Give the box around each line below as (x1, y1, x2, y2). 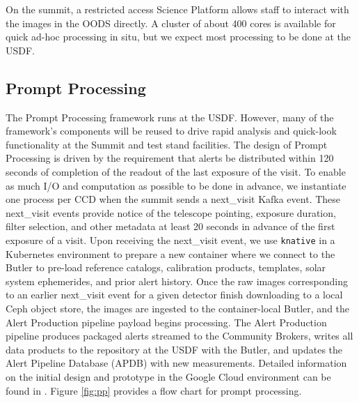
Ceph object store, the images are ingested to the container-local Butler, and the (6, 301, 350, 315)
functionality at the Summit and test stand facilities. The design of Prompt (6, 137, 328, 151)
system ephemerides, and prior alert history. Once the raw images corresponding (6, 273, 348, 288)
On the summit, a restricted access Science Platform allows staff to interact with (6, 2, 349, 16)
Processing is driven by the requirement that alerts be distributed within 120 (6, 151, 334, 165)
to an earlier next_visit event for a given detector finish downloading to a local (6, 287, 343, 302)
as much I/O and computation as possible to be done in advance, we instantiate (6, 178, 346, 192)
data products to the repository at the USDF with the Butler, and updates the (6, 342, 343, 356)
